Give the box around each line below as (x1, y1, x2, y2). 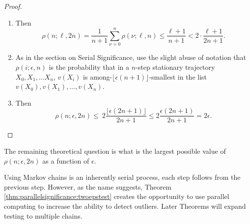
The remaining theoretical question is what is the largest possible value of (4, 145, 226, 156)
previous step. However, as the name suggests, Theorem (4, 181, 172, 192)
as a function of (42, 155, 89, 166)
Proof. (4, 1, 22, 11)
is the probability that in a (49, 61, 130, 72)
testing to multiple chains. (4, 210, 83, 221)
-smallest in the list (149, 71, 207, 82)
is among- (83, 71, 112, 82)
